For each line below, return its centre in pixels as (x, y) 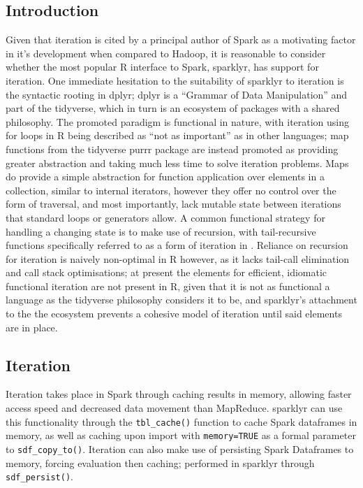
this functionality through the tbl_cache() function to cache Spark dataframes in (181, 421)
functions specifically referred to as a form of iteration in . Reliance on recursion (177, 245)
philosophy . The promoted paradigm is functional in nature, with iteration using (178, 121)
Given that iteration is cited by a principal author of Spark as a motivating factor (181, 40)
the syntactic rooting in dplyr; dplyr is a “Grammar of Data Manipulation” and (177, 94)
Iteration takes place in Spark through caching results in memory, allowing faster (179, 394)
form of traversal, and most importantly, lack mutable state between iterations (173, 204)
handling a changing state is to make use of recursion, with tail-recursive (161, 231)
